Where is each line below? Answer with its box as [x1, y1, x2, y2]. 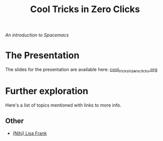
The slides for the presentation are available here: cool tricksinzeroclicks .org [5, 67, 158, 74]
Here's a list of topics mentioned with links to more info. [5, 102, 121, 108]
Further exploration [5, 85, 89, 97]
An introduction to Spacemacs [5, 32, 69, 38]
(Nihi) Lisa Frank [12, 130, 47, 136]
